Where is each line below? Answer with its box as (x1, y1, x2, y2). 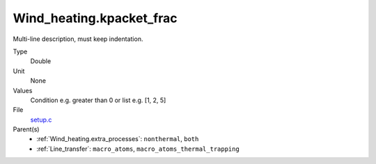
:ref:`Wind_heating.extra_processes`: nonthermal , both (36, 135, 199, 143)
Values (13, 86, 33, 95)
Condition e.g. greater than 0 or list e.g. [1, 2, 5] (30, 96, 166, 104)
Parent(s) (13, 125, 40, 133)
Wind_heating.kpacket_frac (13, 10, 178, 26)
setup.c (30, 115, 52, 124)
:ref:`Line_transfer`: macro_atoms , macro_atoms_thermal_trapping (36, 145, 240, 153)
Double (30, 57, 52, 65)
